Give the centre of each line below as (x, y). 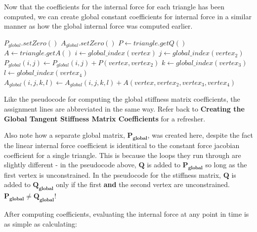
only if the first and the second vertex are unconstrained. (143, 184)
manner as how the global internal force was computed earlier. (98, 26)
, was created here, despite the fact (200, 135)
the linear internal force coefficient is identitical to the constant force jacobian (122, 145)
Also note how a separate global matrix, (64, 135)
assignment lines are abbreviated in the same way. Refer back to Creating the (124, 108)
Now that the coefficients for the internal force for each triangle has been (114, 6)
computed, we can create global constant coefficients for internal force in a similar (128, 16)
